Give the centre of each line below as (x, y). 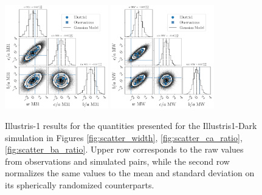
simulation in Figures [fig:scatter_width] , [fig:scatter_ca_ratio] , (124, 137)
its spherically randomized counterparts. (80, 184)
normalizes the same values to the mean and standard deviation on (130, 173)
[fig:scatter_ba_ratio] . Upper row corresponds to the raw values (124, 149)
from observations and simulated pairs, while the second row (117, 161)
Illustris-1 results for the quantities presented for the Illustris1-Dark (131, 126)
